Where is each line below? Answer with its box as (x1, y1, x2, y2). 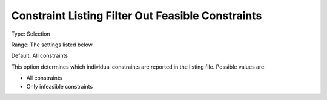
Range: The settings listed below (11, 41, 93, 48)
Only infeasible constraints (26, 83, 93, 90)
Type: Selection (11, 30, 51, 37)
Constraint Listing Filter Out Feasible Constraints (11, 9, 262, 22)
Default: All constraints (11, 52, 68, 60)
